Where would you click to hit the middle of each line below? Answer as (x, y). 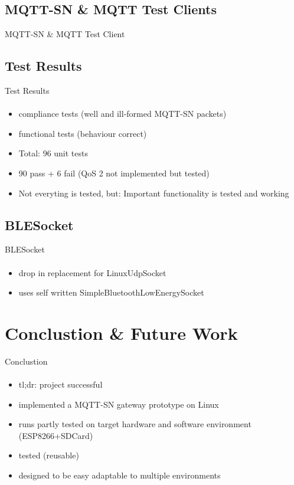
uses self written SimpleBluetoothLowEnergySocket (111, 292)
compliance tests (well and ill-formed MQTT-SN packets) (122, 114)
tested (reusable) (49, 455)
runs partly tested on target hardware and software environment (135, 424)
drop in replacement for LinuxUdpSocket (92, 272)
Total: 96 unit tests (53, 153)
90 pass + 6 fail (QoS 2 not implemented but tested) (114, 173)
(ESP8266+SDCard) (56, 435)
